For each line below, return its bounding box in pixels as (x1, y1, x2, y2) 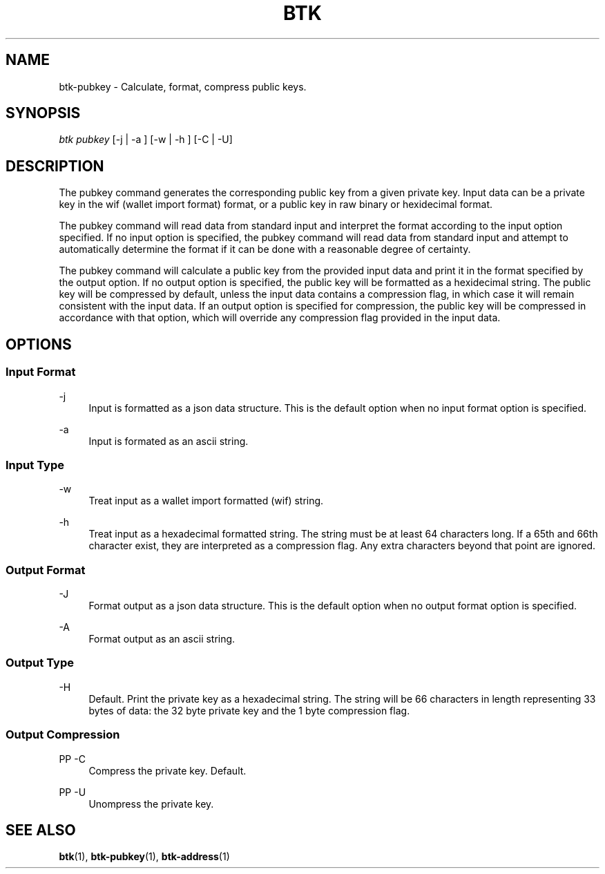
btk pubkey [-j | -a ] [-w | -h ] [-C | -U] (59, 133, 233, 146)
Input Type (6, 457, 64, 472)
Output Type (6, 656, 74, 670)
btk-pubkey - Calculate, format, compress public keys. (59, 80, 307, 93)
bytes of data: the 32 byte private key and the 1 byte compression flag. (88, 704, 410, 716)
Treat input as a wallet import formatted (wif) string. (88, 495, 324, 507)
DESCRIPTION (6, 157, 104, 175)
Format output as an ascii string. (88, 633, 236, 645)
